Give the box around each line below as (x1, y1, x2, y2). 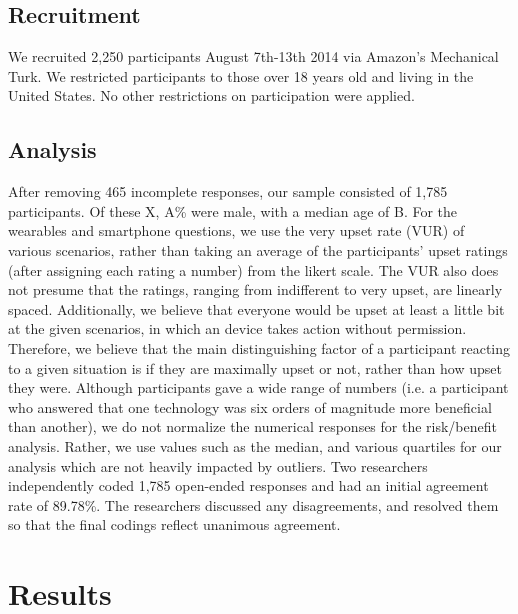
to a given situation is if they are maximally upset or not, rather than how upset (8, 357, 502, 378)
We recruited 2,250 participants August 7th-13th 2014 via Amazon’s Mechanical (8, 46, 499, 67)
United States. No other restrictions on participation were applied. (8, 85, 415, 106)
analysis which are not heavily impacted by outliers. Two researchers (8, 455, 428, 476)
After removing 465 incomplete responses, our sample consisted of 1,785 (8, 181, 448, 202)
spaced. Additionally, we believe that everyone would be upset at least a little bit (8, 298, 505, 319)
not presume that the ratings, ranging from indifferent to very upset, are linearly (8, 279, 503, 300)
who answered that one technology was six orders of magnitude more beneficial (8, 396, 492, 417)
